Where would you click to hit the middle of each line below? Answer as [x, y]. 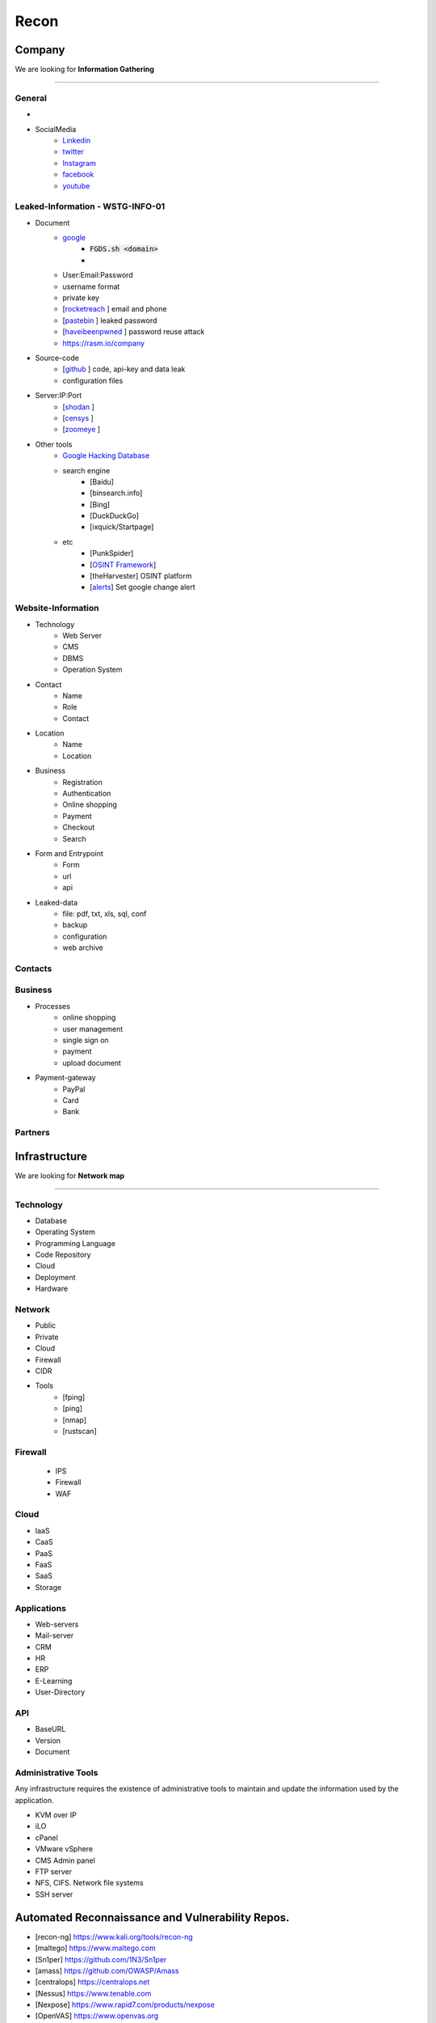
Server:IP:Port [59, 396]
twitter [73, 152]
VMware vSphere [64, 1849]
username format [91, 286]
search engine [86, 470]
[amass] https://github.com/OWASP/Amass [107, 1970]
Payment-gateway [65, 1078]
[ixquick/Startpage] [122, 527]
